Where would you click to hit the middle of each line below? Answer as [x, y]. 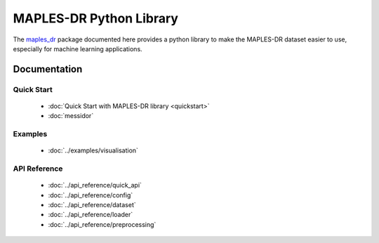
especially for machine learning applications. [78, 48]
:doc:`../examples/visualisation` [93, 150]
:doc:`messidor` [71, 116]
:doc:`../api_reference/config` [91, 195]
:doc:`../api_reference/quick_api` [95, 185]
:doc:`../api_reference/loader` [91, 215]
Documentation [48, 69]
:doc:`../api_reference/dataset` [92, 204]
